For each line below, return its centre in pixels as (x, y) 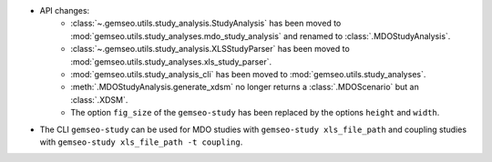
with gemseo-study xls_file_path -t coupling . (141, 142)
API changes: (65, 10)
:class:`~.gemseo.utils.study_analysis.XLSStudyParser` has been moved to (210, 49)
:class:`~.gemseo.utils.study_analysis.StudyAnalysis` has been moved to (206, 24)
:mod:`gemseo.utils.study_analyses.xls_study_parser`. (171, 61)
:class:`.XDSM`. (99, 99)
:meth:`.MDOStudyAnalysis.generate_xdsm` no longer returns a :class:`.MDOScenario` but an (245, 87)
